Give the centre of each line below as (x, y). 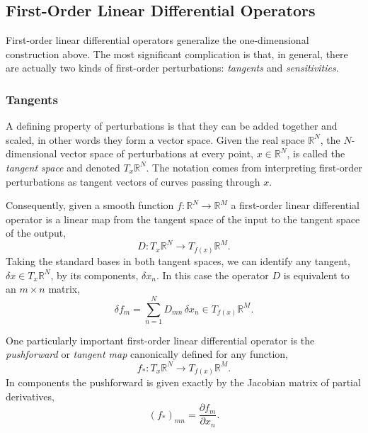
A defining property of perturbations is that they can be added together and (172, 126)
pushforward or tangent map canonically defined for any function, (147, 354)
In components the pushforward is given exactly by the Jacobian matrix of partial (183, 382)
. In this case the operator (212, 275)
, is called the (316, 153)
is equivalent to (316, 275)
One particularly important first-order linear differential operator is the (160, 340)
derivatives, (30, 396)
